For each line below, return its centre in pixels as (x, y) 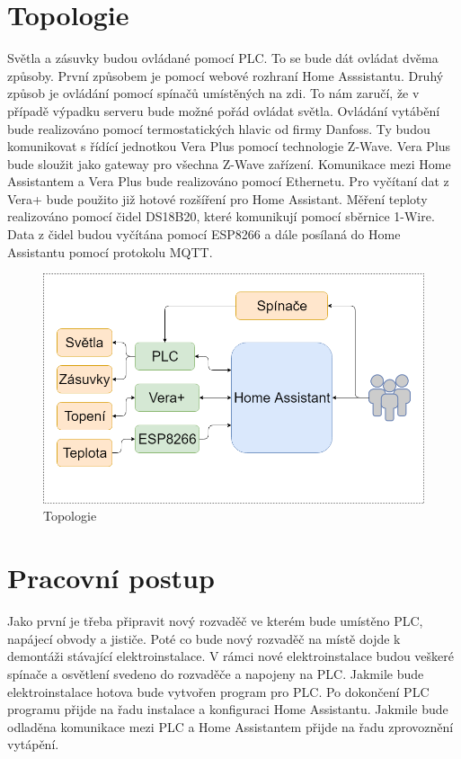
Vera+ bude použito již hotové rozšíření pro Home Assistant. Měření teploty (217, 198)
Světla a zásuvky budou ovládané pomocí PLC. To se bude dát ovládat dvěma (223, 58)
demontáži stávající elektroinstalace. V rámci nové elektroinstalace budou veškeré (231, 656)
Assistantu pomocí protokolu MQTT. (110, 251)
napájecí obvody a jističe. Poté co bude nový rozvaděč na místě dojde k (204, 638)
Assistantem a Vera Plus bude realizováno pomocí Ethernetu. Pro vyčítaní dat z (228, 181)
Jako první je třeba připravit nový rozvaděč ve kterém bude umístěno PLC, (215, 621)
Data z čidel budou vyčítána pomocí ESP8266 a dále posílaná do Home (204, 234)
